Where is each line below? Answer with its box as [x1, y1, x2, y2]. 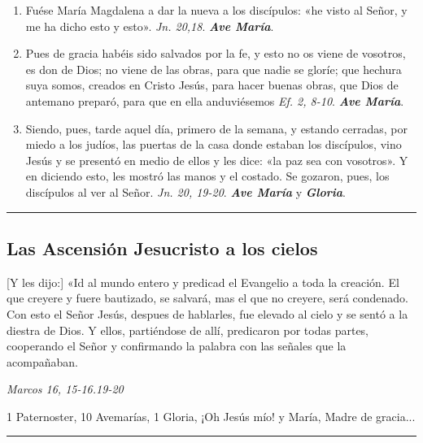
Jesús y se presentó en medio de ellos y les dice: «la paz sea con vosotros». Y [25, 151, 408, 168]
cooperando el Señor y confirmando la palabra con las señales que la [7, 337, 347, 354]
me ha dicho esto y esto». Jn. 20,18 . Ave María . [25, 17, 274, 34]
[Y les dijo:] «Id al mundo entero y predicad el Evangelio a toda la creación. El [7, 273, 399, 290]
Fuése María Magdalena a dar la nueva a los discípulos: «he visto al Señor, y [25, 2, 408, 18]
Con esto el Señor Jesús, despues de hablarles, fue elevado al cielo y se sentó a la [7, 305, 408, 322]
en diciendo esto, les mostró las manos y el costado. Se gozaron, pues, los [25, 167, 390, 185]
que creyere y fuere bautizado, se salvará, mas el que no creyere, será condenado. [7, 289, 409, 306]
